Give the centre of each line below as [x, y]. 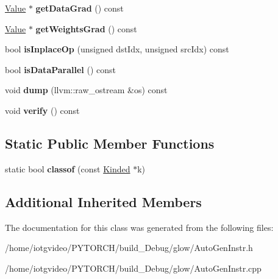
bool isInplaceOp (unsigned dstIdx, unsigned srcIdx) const [117, 49]
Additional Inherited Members [103, 201]
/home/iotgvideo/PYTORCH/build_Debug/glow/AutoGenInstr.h [129, 248]
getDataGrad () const [80, 8]
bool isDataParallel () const [61, 69]
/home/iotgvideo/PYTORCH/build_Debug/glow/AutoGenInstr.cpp [133, 268]
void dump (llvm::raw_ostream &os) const [86, 90]
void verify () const [42, 110]
